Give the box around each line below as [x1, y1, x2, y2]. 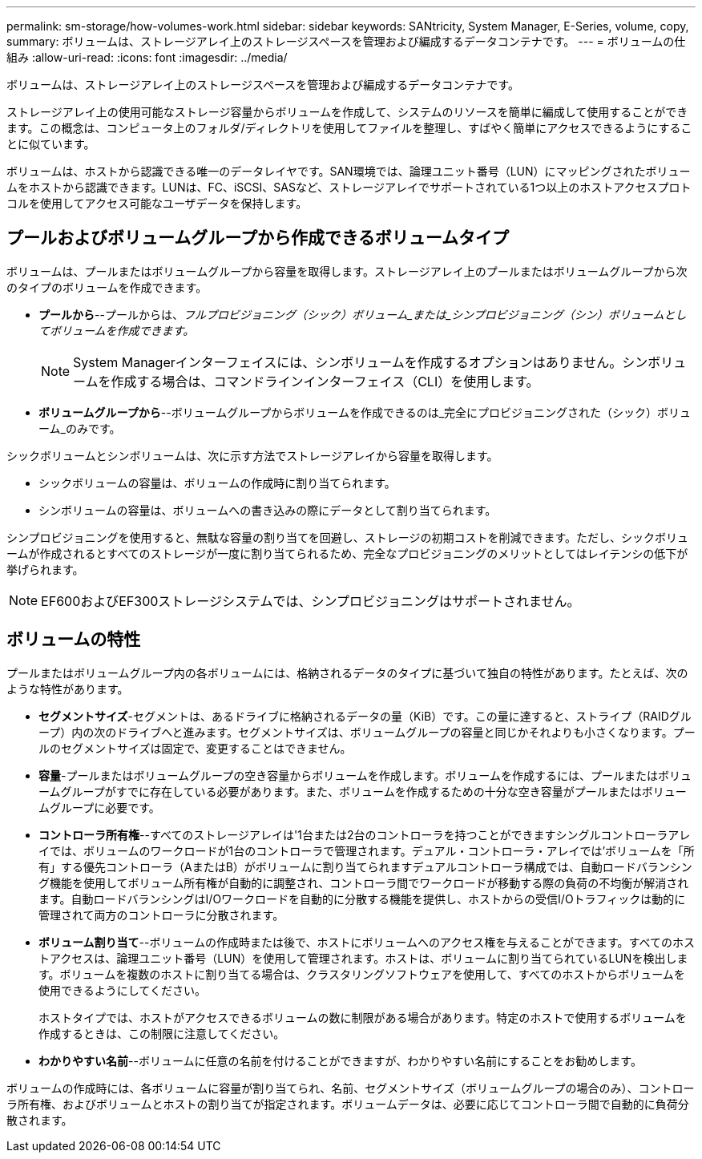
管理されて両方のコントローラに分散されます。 [38, 907, 284, 922]
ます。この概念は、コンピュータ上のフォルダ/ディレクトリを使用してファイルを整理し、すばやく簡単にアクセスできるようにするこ [6, 121, 692, 135]
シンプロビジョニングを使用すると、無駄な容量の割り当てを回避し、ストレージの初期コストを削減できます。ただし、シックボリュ [6, 530, 689, 544]
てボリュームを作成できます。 [38, 323, 195, 337]
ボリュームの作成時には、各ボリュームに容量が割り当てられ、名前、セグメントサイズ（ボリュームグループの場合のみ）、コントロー [6, 1080, 695, 1095]
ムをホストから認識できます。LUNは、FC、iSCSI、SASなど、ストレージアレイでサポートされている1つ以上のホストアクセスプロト [6, 180, 692, 194]
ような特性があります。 [6, 681, 129, 696]
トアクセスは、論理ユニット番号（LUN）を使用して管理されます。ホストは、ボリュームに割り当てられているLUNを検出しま [38, 951, 688, 965]
